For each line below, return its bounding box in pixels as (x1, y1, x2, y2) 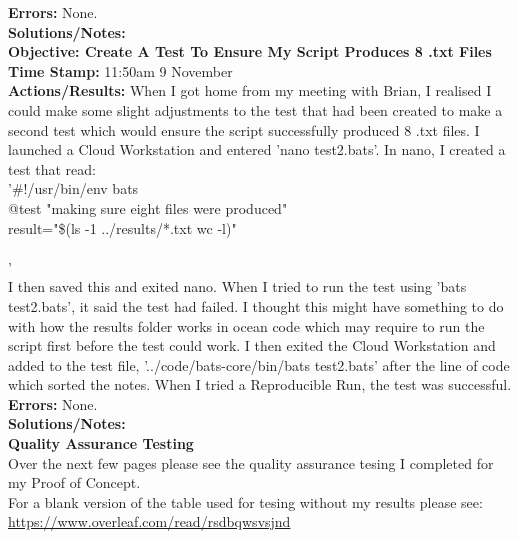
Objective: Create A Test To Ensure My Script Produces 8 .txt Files (8, 41, 492, 62)
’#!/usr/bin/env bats (8, 178, 139, 199)
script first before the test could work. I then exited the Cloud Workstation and (8, 335, 496, 356)
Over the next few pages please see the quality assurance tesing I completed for (8, 452, 494, 473)
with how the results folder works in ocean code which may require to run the (8, 315, 485, 336)
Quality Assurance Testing (8, 433, 194, 454)
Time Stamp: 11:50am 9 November (8, 60, 233, 81)
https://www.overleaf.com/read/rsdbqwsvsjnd (8, 511, 291, 532)
